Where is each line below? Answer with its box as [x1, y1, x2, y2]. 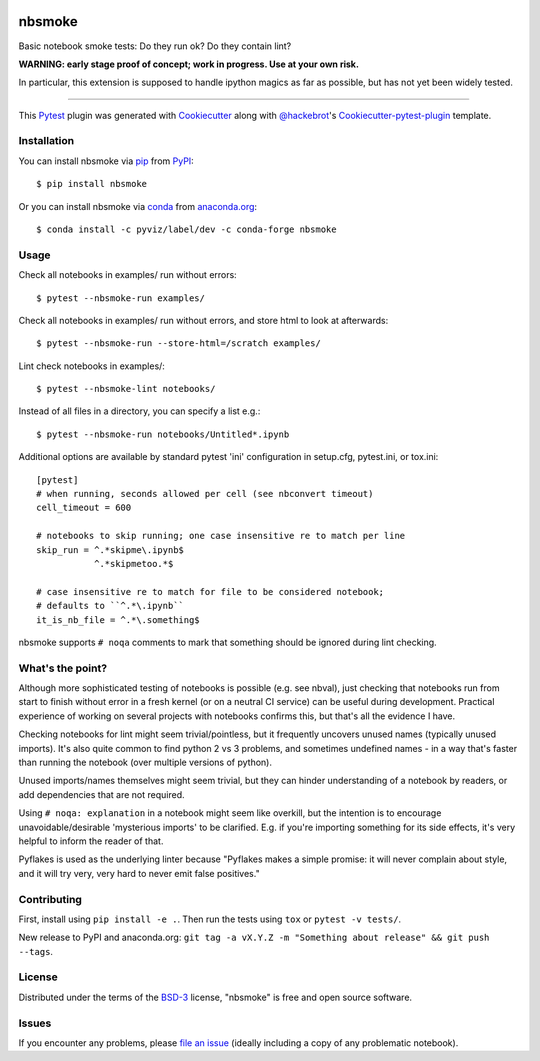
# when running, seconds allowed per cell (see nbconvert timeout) [36, 488, 374, 500]
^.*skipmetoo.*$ [93, 558, 174, 569]
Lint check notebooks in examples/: [18, 360, 165, 372]
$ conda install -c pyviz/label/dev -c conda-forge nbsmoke [36, 224, 337, 235]
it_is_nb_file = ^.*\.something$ [36, 614, 200, 625]
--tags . [18, 945, 54, 957]
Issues [18, 1016, 52, 1030]
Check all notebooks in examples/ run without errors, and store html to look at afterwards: [18, 314, 389, 326]
